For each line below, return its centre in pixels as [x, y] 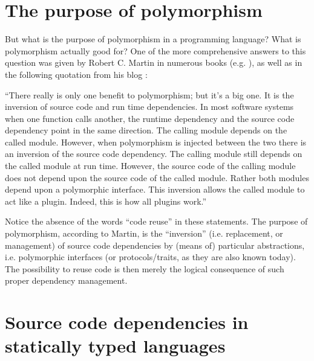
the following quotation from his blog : [76, 74]
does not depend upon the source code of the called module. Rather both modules [157, 177]
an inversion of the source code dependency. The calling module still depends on [154, 154]
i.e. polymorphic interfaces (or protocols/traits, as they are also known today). [150, 257]
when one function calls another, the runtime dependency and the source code [150, 118]
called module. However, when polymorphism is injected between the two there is [156, 142]
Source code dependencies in [127, 322]
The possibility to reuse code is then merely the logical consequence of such [145, 268]
